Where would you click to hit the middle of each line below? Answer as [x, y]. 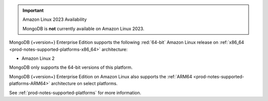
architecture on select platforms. [84, 84]
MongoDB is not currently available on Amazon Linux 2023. [83, 28]
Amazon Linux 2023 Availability [55, 19]
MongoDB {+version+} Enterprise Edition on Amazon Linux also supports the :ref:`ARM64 [101, 76]
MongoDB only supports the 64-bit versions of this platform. [71, 67]
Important [33, 10]
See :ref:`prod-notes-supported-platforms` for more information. [75, 93]
